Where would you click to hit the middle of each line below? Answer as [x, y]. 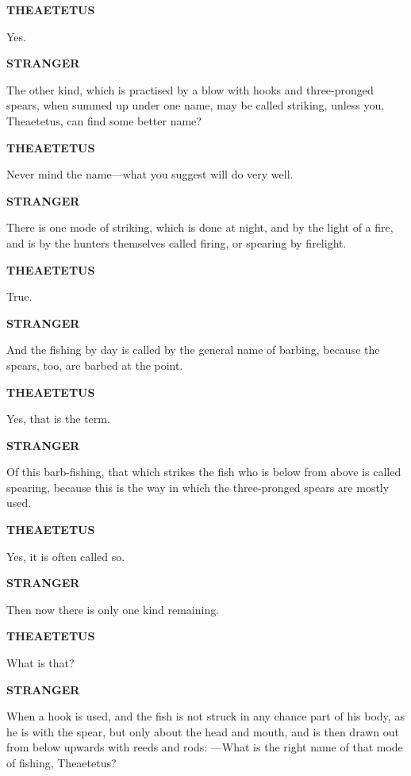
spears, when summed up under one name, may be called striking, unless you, [196, 105]
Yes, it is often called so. [66, 556]
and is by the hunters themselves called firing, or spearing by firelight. [177, 242]
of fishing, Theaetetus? [61, 763]
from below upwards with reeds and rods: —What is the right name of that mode [205, 747]
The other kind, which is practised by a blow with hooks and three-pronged [190, 89]
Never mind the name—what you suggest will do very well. [150, 174]
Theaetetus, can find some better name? [104, 120]
